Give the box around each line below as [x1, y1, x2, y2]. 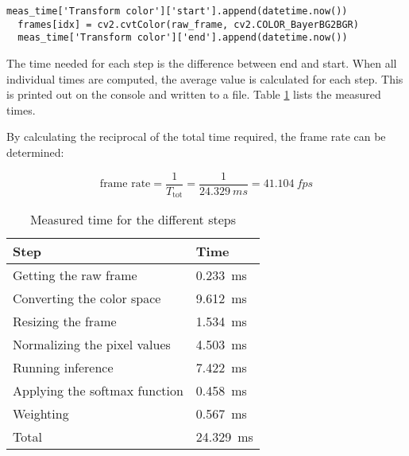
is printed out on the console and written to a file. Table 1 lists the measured [6, 86, 381, 103]
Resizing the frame [13, 312, 117, 331]
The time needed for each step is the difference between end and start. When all [6, 54, 397, 71]
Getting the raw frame [13, 266, 137, 285]
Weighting [13, 404, 69, 423]
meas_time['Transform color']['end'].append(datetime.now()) [17, 32, 348, 44]
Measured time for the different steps [29, 210, 236, 229]
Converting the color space [13, 289, 161, 308]
